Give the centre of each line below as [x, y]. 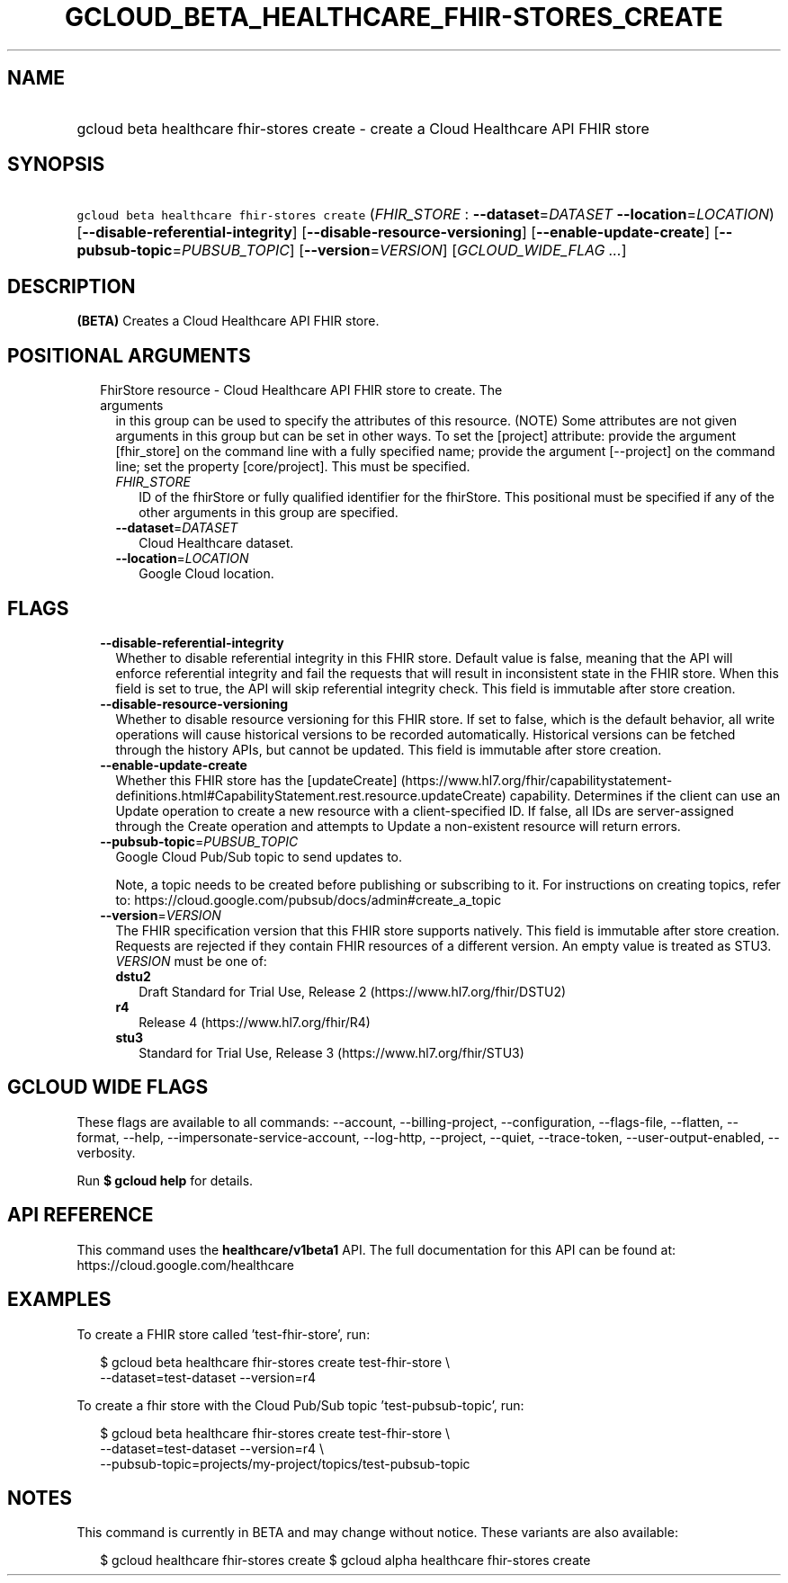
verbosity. [106, 1152]
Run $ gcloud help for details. [165, 1180]
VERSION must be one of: [191, 961]
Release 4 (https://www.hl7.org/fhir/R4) [255, 1022]
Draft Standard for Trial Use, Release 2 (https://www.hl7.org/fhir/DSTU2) [353, 991]
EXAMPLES [59, 1300]
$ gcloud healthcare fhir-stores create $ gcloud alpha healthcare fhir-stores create [345, 1561]
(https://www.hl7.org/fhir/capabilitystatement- [537, 780]
